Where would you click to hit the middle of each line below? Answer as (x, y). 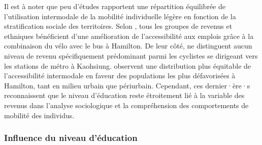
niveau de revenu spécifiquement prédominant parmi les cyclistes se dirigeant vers (131, 55)
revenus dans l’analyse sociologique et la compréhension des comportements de (126, 105)
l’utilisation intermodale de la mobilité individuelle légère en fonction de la (120, 16)
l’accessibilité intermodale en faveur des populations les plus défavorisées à (120, 76)
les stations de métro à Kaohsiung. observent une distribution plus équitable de (128, 65)
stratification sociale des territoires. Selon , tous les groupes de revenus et (118, 26)
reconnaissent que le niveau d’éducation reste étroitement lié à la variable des (124, 95)
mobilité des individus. (39, 115)
